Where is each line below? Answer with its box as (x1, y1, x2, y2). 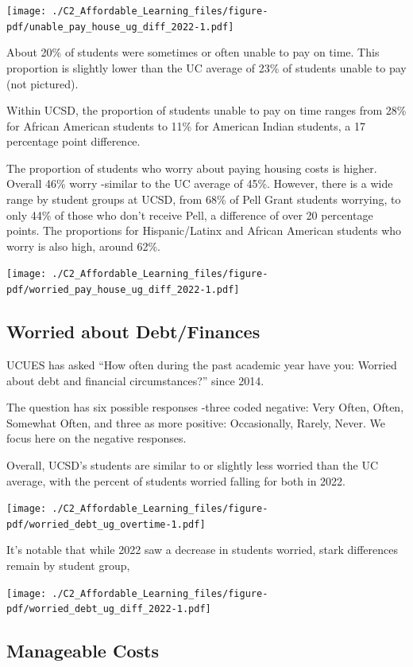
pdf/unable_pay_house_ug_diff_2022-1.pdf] (6, 21, 234, 33)
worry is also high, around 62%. (6, 237, 160, 254)
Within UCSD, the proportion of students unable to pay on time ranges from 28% (6, 102, 407, 119)
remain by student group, (6, 557, 130, 574)
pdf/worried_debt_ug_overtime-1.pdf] (6, 518, 206, 530)
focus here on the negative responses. (6, 430, 187, 447)
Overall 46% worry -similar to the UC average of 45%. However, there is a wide (6, 175, 393, 192)
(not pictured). (6, 75, 79, 92)
